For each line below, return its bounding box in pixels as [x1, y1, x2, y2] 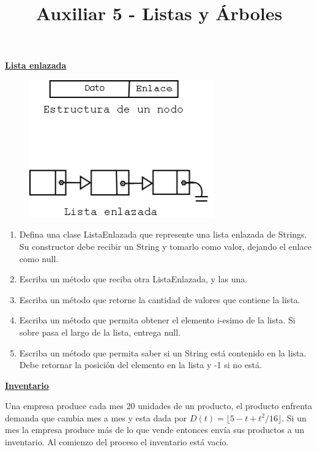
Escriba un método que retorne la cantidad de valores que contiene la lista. [19, 293, 300, 306]
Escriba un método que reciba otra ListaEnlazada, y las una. [19, 273, 248, 285]
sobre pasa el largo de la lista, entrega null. [19, 325, 181, 338]
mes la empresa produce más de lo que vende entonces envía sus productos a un [5, 423, 305, 436]
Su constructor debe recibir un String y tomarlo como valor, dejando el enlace [19, 239, 311, 252]
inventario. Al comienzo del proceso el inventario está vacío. [5, 435, 229, 448]
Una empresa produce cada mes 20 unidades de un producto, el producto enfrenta [5, 399, 313, 412]
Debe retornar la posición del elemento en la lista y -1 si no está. [19, 358, 262, 371]
